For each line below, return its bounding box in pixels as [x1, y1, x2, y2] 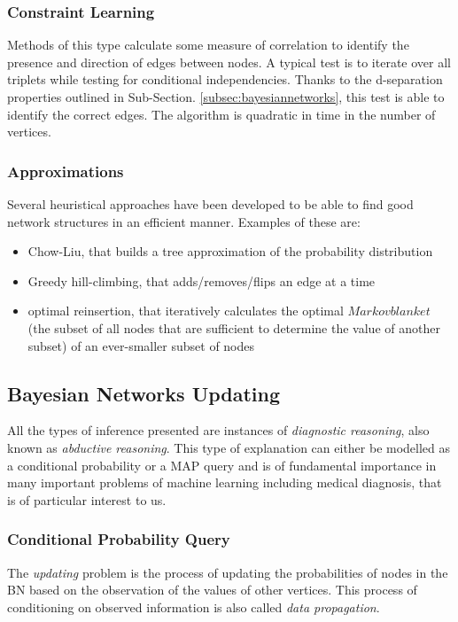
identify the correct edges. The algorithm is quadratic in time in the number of [7, 105, 436, 123]
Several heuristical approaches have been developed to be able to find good [7, 195, 414, 213]
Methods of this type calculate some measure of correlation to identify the [7, 35, 409, 54]
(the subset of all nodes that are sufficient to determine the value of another [27, 318, 440, 337]
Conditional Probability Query [7, 528, 230, 550]
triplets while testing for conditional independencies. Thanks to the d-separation [7, 70, 443, 89]
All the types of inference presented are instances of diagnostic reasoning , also [7, 421, 430, 439]
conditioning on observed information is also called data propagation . [7, 597, 380, 616]
